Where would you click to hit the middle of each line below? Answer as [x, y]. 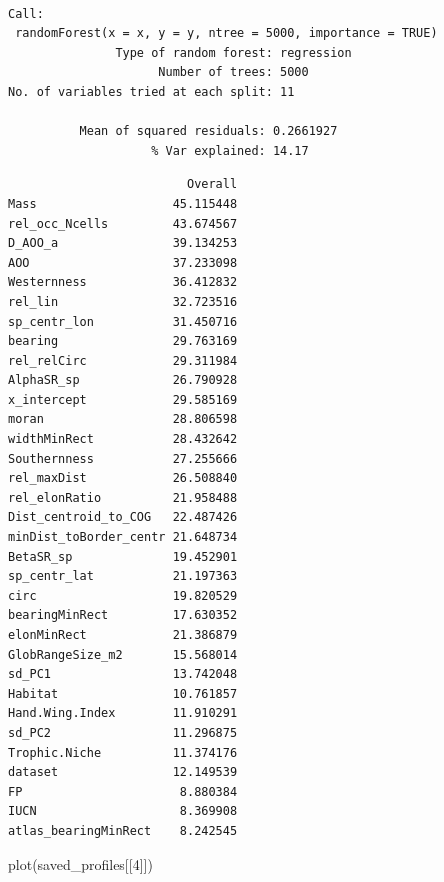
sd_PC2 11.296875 [123, 732]
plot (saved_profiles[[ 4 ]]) [80, 863]
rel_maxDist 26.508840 [123, 478]
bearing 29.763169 [123, 341]
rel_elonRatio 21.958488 [123, 497]
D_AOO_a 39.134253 [123, 243]
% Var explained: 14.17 [230, 150]
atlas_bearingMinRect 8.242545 [123, 830]
